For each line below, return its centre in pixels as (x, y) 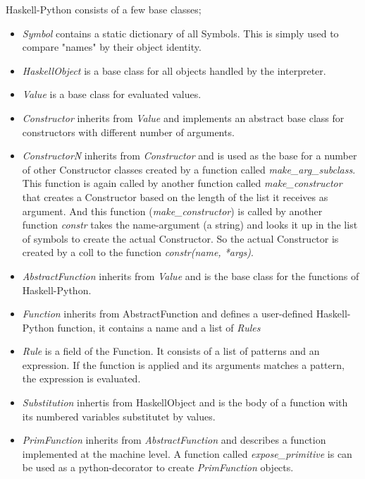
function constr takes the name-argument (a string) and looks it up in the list (190, 225)
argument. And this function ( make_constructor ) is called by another (172, 211)
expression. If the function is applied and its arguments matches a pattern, (183, 364)
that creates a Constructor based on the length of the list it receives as (175, 196)
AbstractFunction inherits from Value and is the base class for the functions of (191, 275)
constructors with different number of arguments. (128, 132)
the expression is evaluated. (81, 378)
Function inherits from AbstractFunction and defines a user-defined (168, 314)
